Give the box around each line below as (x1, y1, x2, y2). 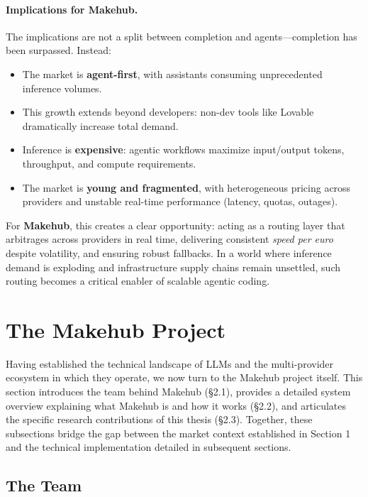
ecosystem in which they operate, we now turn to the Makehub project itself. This (6, 370, 363, 385)
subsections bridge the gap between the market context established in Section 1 (6, 425, 351, 440)
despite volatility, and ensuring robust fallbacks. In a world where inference (6, 245, 332, 260)
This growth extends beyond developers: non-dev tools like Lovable (22, 104, 314, 119)
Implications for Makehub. (6, 1, 138, 16)
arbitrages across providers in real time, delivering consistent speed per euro (6, 231, 333, 246)
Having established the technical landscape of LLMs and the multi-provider (6, 356, 334, 371)
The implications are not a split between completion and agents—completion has (6, 28, 357, 43)
